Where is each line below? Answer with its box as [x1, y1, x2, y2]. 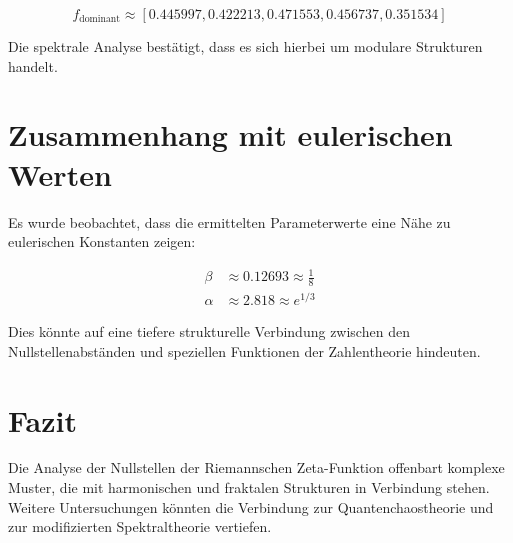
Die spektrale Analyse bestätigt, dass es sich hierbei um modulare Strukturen [8, 36, 483, 56]
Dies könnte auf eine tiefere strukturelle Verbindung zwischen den [8, 321, 410, 342]
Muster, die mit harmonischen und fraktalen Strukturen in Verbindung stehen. [8, 477, 490, 498]
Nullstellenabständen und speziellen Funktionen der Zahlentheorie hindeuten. [8, 340, 481, 361]
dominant [79, 14, 121, 25]
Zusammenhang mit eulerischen [8, 114, 453, 155]
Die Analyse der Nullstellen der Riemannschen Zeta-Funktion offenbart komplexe [8, 457, 505, 478]
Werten [8, 153, 112, 194]
